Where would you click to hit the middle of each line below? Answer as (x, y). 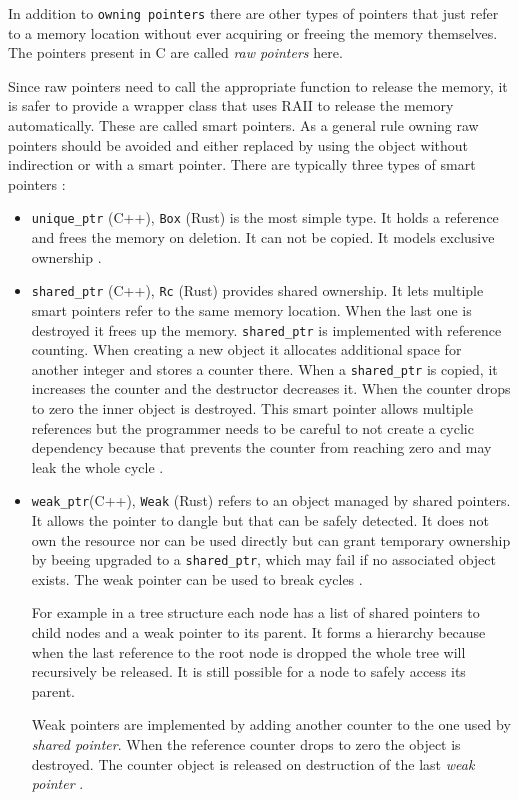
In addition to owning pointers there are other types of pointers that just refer (253, 13)
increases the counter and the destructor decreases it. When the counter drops (271, 388)
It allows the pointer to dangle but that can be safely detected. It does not (260, 520)
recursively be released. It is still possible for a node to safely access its (248, 671)
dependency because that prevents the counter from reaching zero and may (261, 447)
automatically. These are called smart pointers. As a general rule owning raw (243, 125)
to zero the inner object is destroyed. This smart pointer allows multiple (252, 408)
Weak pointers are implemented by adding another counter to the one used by (271, 724)
